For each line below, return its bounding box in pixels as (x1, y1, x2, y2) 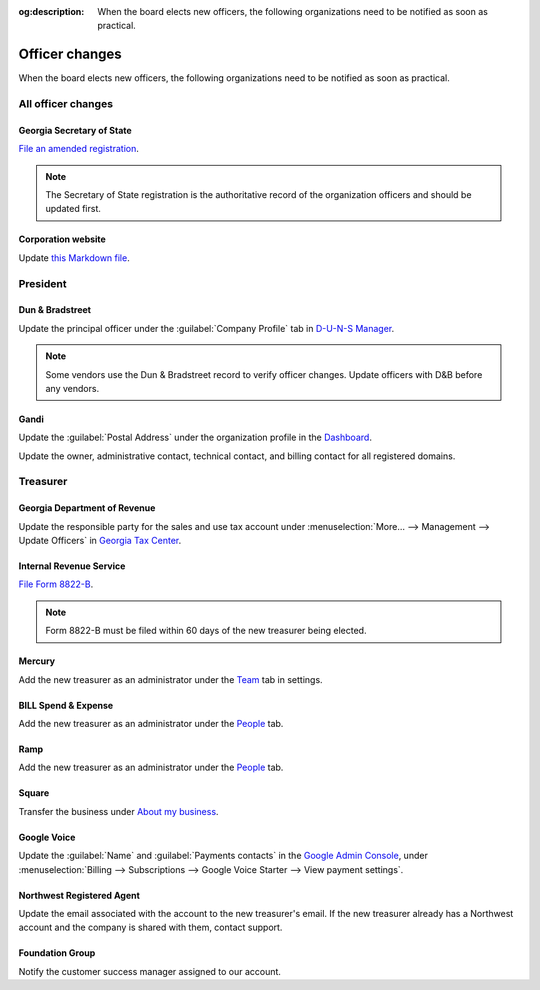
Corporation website (18, 233, 107, 245)
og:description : (18, 6, 85, 17)
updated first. (45, 203, 102, 215)
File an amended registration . (18, 143, 139, 155)
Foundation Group (18, 947, 96, 959)
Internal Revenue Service (18, 560, 126, 572)
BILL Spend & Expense (18, 699, 114, 711)
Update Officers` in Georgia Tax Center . (18, 535, 182, 547)
